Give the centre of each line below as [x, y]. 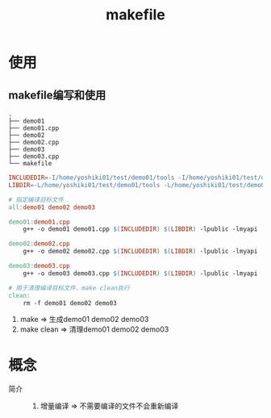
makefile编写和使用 [57, 95]
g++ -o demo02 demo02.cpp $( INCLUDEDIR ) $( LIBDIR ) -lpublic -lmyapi [140, 252]
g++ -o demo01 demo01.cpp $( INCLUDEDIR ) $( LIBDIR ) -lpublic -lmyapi [140, 229]
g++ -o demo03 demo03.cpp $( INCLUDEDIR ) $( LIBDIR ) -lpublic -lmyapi [140, 273]
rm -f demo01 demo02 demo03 [70, 303]
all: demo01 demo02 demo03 [52, 207]
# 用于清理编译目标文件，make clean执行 [69, 288]
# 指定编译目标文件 [36, 199]
